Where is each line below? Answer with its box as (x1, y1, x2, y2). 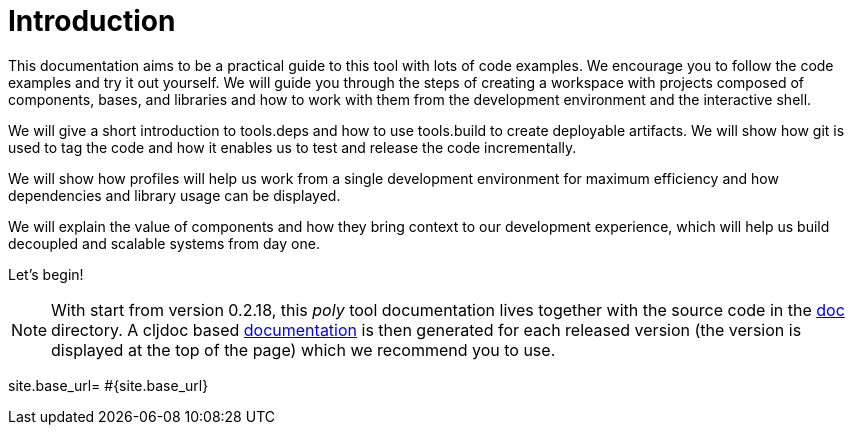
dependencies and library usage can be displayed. (8, 186, 341, 204)
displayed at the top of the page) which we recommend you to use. (51, 339, 556, 360)
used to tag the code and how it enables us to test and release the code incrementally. (8, 138, 577, 156)
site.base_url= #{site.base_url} (8, 376, 209, 394)
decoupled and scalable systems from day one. (8, 234, 320, 252)
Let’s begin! (8, 265, 84, 283)
